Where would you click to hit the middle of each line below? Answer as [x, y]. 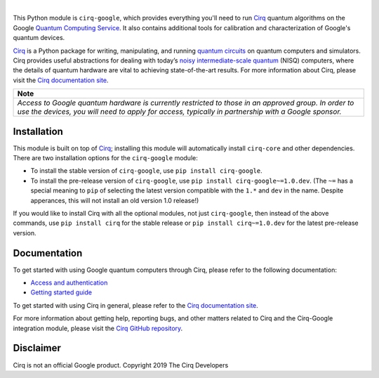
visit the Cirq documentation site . [61, 80]
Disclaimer [37, 348]
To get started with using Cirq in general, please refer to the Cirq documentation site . [136, 305]
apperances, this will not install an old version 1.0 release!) [115, 200]
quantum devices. [39, 38]
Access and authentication [69, 283]
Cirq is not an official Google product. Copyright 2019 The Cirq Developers [121, 365]
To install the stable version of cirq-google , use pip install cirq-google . [146, 171]
